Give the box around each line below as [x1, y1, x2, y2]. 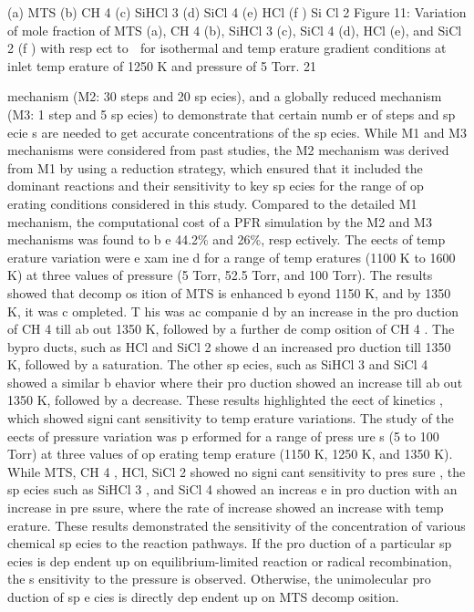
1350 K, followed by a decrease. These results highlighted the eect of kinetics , [7, 390, 443, 410]
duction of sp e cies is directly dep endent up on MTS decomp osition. [7, 587, 399, 606]
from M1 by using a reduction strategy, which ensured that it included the [7, 158, 423, 177]
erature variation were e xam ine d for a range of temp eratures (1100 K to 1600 [7, 247, 456, 266]
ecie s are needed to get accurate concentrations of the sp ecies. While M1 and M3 [7, 122, 467, 141]
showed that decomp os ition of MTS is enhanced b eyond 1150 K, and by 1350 [7, 283, 451, 302]
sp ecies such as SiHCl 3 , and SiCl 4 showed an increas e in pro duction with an [7, 480, 458, 499]
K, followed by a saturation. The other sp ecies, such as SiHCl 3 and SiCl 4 [7, 355, 428, 374]
